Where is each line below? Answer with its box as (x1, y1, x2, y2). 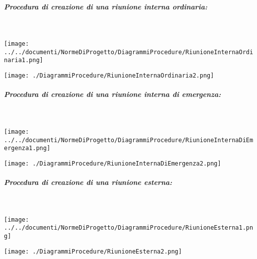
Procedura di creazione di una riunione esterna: (4, 177, 172, 187)
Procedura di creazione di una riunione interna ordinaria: (4, 1, 208, 11)
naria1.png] (4, 57, 43, 64)
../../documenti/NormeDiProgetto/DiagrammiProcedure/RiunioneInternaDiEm (4, 136, 254, 144)
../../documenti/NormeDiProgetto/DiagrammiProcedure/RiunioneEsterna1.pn (4, 224, 254, 232)
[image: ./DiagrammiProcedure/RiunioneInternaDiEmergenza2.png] (4, 160, 221, 167)
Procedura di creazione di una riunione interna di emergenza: (4, 89, 221, 99)
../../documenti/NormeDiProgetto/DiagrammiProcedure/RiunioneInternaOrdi (4, 48, 254, 56)
